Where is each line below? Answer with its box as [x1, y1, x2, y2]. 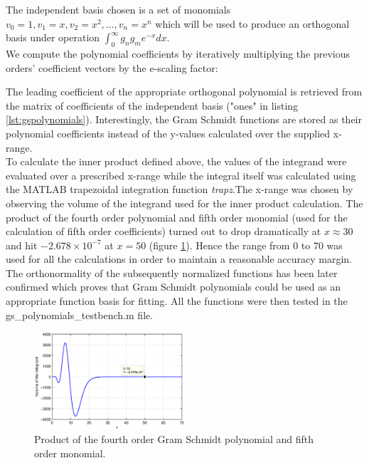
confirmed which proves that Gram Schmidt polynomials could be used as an [6, 279, 341, 294]
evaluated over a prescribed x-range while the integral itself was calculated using [6, 167, 356, 182]
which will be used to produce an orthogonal [155, 16, 350, 31]
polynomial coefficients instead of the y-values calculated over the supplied [6, 125, 331, 140]
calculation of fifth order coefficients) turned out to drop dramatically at [6, 224, 321, 239]
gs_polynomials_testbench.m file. [6, 307, 154, 322]
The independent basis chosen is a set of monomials [6, 2, 231, 16]
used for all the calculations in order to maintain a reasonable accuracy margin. [6, 251, 352, 266]
